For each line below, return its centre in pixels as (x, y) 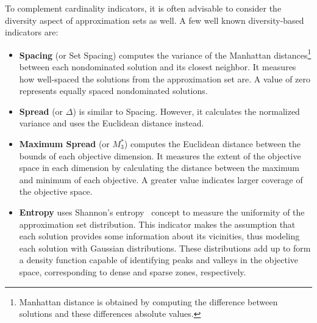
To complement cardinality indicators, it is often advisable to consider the (143, 8)
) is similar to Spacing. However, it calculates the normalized (186, 111)
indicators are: (32, 32)
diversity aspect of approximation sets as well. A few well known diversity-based (155, 20)
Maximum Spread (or (64, 143)
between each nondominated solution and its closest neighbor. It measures (158, 67)
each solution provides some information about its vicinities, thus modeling (159, 236)
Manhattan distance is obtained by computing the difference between (148, 301)
